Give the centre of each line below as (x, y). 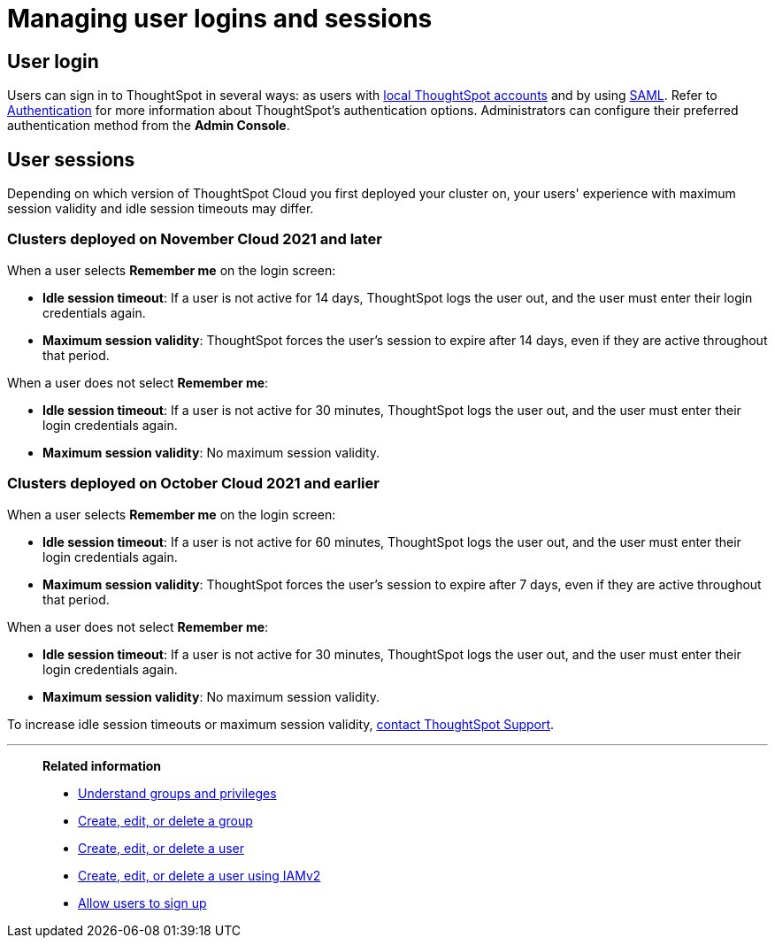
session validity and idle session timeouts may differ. (161, 209)
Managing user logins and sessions (220, 19)
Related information (102, 765)
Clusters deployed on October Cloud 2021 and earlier (193, 484)
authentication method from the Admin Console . (149, 126)
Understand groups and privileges (177, 793)
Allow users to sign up (142, 903)
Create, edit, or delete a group (165, 820)
